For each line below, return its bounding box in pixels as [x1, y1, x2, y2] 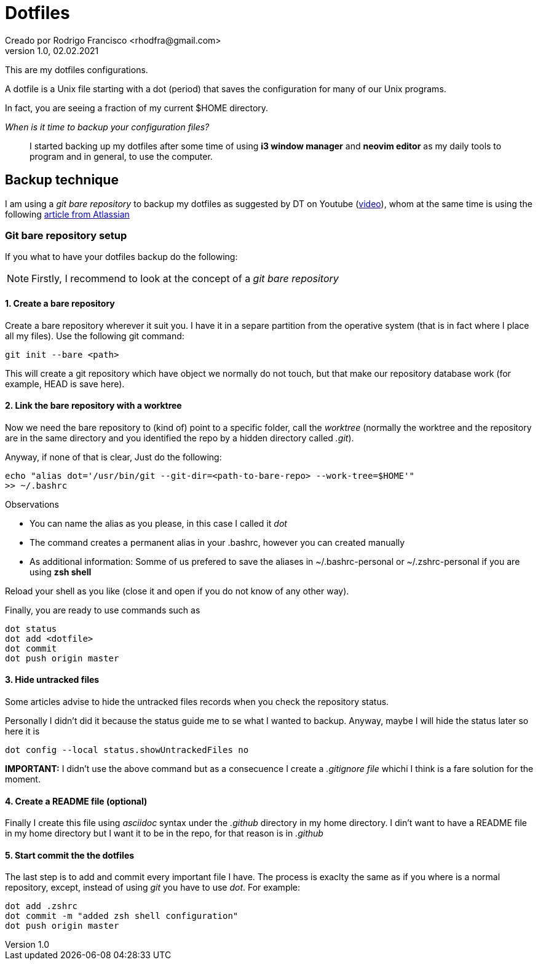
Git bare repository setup [5, 229, 127, 242]
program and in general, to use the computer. [30, 151, 213, 162]
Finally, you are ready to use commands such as [5, 604, 200, 615]
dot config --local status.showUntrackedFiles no [5, 745, 249, 755]
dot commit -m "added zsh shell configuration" [5, 911, 239, 921]
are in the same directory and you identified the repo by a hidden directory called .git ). [5, 432, 354, 443]
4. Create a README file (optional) [5, 795, 148, 806]
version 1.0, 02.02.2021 [5, 45, 99, 56]
